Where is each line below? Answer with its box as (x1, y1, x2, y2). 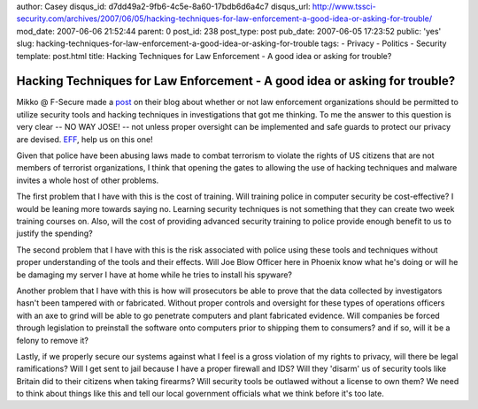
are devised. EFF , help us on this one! (16, 133, 154, 145)
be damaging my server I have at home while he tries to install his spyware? (16, 269, 292, 280)
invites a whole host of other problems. (16, 175, 159, 186)
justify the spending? (16, 228, 93, 239)
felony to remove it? (16, 335, 89, 345)
